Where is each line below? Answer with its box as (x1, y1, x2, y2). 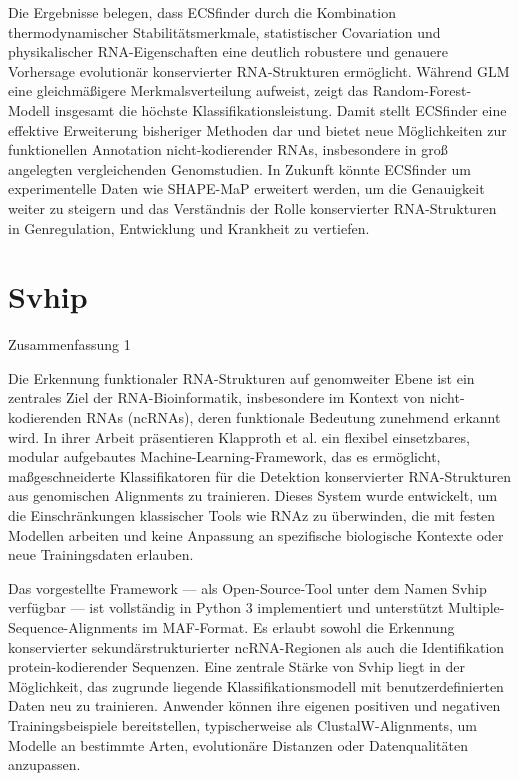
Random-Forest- (372, 80, 472, 101)
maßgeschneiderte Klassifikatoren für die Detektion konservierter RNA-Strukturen (8, 465, 512, 486)
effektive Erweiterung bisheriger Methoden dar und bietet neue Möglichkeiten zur (8, 119, 507, 140)
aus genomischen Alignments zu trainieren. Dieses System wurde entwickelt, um (8, 485, 498, 506)
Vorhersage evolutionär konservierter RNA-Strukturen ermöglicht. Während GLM (8, 60, 510, 81)
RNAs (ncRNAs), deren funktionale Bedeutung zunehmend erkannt (86, 407, 501, 428)
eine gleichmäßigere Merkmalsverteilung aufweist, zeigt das (8, 80, 369, 101)
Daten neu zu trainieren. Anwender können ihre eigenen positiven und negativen (8, 695, 501, 716)
